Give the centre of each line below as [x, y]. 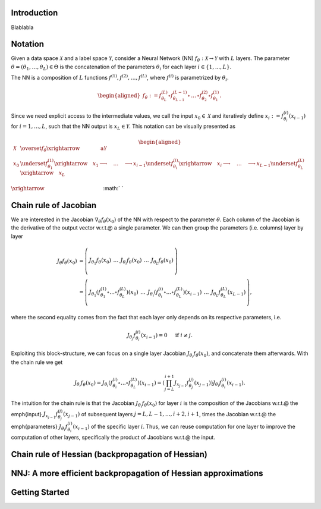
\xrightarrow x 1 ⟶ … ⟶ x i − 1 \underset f [114, 164]
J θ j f [131, 336]
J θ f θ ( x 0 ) [67, 262]
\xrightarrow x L [43, 174]
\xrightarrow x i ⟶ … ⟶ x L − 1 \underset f [238, 164]
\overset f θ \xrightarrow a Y [63, 149]
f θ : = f [152, 96]
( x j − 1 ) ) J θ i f [208, 384]
